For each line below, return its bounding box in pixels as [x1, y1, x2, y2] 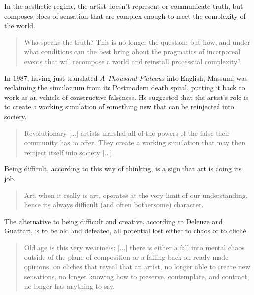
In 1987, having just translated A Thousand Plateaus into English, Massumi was [4, 72, 248, 83]
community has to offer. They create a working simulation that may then [24, 137, 246, 148]
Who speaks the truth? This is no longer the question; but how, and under [24, 36, 250, 47]
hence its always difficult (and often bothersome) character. [24, 199, 204, 210]
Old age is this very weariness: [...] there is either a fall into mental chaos [24, 242, 245, 252]
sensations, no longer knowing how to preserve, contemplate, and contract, [24, 271, 249, 281]
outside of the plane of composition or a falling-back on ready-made [24, 252, 229, 262]
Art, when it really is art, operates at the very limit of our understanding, [24, 190, 248, 200]
